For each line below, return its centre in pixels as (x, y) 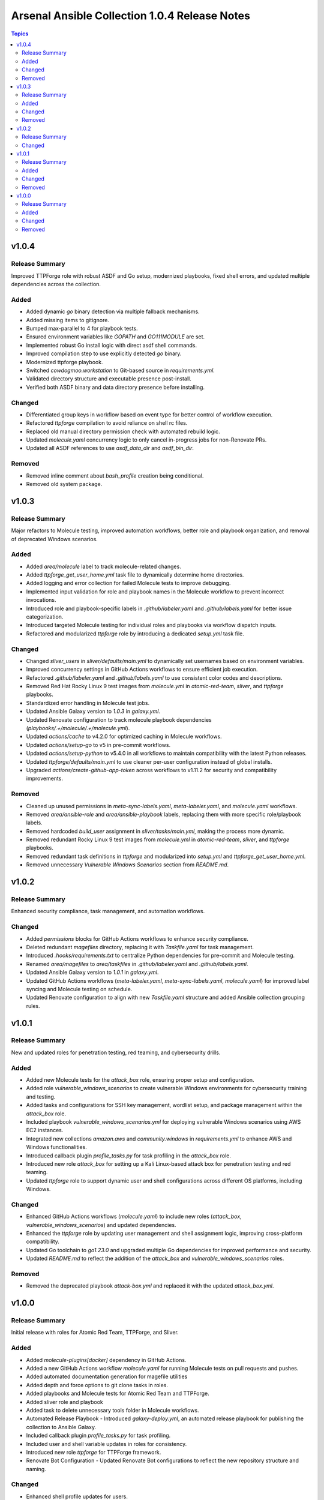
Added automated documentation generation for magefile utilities (107, 1376)
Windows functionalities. (56, 1147)
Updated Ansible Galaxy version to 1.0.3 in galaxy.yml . (93, 712)
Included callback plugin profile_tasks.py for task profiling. (98, 1435)
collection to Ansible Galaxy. (61, 1427)
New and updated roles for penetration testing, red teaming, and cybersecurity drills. (116, 1052)
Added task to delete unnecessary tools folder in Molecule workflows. (112, 1410)
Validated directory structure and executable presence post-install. (109, 379)
